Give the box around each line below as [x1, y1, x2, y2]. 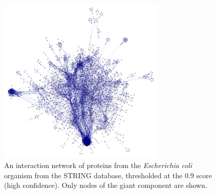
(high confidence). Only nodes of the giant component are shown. [4, 180, 207, 190]
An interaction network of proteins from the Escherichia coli [4, 159, 192, 170]
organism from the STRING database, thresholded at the [4, 170, 183, 180]
